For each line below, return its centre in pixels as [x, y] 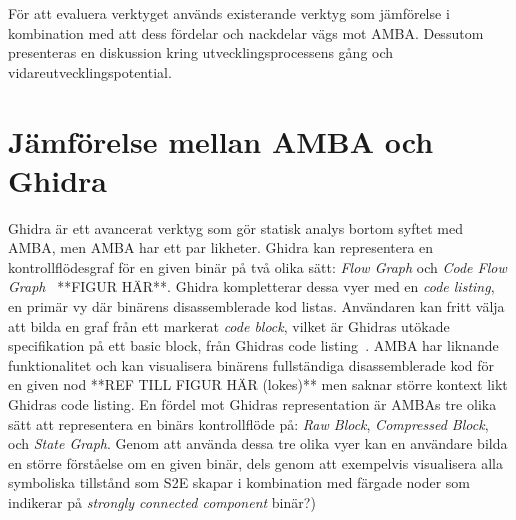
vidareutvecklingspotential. [90, 71]
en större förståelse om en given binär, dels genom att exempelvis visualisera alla [255, 462]
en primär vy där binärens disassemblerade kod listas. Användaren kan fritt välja [256, 306]
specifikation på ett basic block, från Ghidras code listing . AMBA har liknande [253, 345]
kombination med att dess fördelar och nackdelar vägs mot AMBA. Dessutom [246, 32]
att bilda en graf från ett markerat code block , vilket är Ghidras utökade [229, 325]
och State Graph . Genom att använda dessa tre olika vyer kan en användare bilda [258, 443]
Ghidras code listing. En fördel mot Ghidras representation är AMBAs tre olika [252, 404]
